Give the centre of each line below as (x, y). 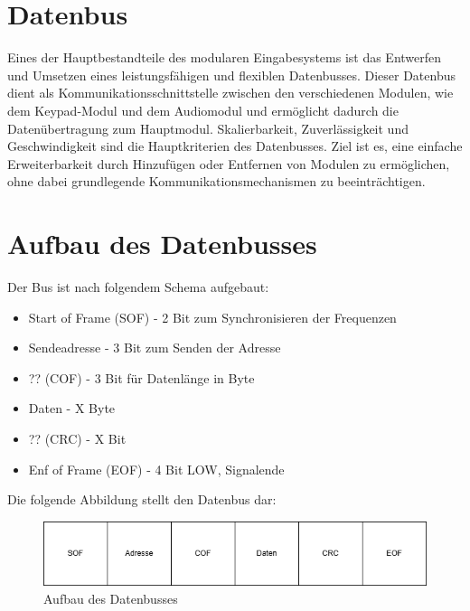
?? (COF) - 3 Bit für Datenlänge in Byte (141, 377)
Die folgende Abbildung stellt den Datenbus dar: (142, 499)
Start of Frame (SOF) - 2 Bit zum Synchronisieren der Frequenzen (212, 317)
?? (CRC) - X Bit (77, 438)
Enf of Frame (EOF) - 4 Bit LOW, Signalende (156, 469)
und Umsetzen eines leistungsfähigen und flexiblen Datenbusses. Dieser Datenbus (231, 75)
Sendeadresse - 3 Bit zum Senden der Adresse (155, 348)
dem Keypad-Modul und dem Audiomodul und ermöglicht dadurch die (203, 110)
